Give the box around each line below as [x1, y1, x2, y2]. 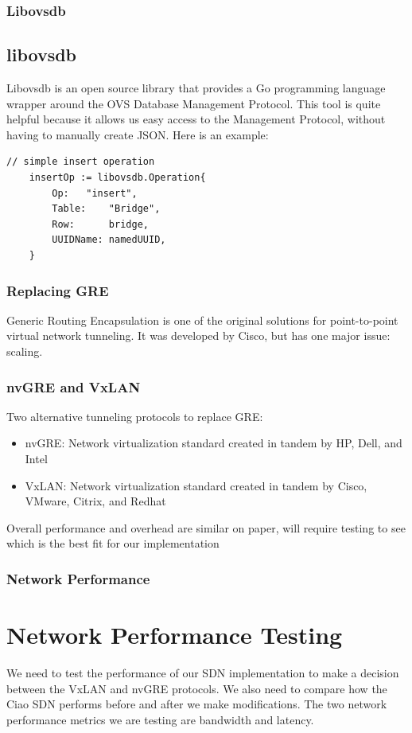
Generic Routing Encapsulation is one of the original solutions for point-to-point [6, 311, 398, 328]
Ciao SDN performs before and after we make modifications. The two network [6, 696, 387, 712]
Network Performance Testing [6, 618, 343, 650]
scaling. [6, 342, 43, 359]
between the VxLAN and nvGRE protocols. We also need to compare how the [6, 680, 387, 696]
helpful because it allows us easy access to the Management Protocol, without [6, 111, 386, 127]
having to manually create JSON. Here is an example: [6, 126, 269, 142]
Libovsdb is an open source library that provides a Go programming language [6, 80, 386, 96]
